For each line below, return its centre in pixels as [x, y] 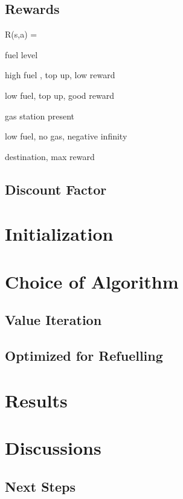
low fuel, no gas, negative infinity [66, 136]
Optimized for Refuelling [84, 356]
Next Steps [40, 486]
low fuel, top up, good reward [59, 95]
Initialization [59, 234]
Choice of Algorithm [92, 281]
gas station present [40, 116]
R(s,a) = [21, 34]
